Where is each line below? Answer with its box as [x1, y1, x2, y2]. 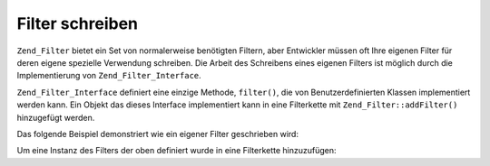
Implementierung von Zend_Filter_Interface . [16, 70, 201, 81]
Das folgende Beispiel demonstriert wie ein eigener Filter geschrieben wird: [16, 128, 299, 139]
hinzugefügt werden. [16, 112, 95, 123]
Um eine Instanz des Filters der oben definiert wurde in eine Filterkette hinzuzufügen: [16, 145, 337, 156]
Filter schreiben [16, 14, 139, 33]
